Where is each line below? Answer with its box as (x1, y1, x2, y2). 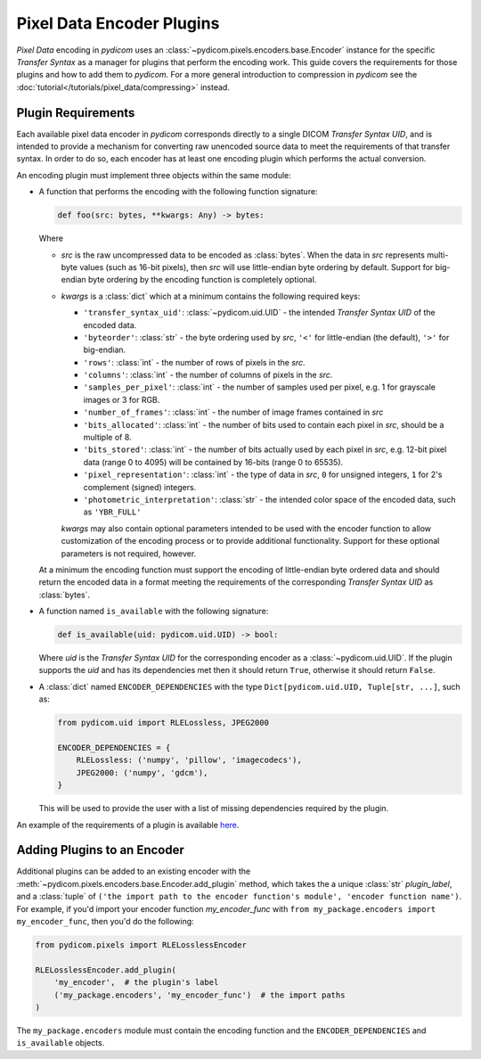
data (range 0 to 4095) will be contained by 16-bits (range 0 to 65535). (83, 456, 344, 467)
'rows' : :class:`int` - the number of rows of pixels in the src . (83, 357, 306, 367)
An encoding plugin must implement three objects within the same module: (16, 169, 291, 180)
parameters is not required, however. (61, 548, 197, 559)
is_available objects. (16, 1038, 105, 1048)
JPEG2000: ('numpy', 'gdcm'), (76, 768, 208, 777)
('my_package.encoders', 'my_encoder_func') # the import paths (53, 989, 346, 1000)
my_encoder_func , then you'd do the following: (16, 916, 195, 927)
